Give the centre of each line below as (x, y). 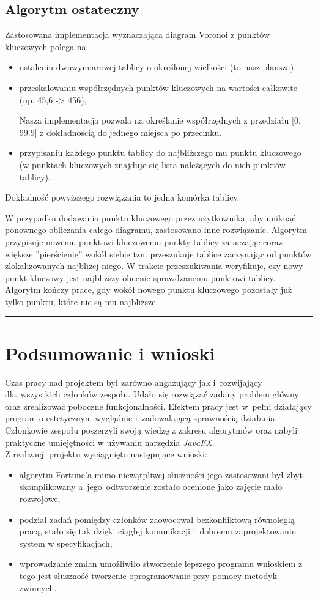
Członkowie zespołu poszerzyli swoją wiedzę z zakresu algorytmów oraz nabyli (151, 430)
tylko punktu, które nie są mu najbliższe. (82, 301)
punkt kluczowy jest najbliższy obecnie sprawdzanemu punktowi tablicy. (140, 277)
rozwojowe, (40, 498)
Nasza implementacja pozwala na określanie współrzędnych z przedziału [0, (160, 120)
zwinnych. (38, 587)
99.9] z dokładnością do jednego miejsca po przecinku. (120, 132)
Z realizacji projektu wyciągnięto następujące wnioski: (106, 454)
